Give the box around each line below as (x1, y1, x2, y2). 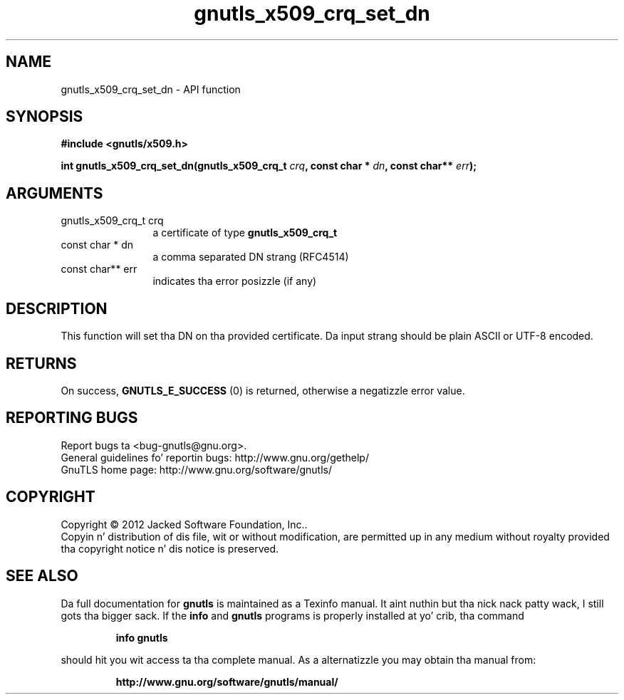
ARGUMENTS (6, 184, 103, 202)
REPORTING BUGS (6, 409, 138, 427)
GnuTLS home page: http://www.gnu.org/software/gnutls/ (61, 463, 332, 476)
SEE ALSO (6, 567, 78, 585)
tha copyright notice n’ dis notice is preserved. (61, 542, 279, 555)
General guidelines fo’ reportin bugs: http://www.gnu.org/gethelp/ (61, 451, 369, 464)
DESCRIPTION (6, 299, 108, 318)
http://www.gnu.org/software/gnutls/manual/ (115, 675, 338, 688)
